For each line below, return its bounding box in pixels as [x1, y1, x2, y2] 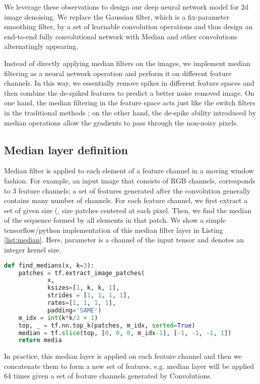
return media [18, 337, 62, 344]
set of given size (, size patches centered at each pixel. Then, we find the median [4, 205, 252, 215]
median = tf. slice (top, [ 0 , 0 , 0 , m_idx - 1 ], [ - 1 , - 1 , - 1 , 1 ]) [18, 329, 232, 337]
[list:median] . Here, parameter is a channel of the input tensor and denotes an [4, 234, 244, 245]
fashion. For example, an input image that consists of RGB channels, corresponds [4, 175, 255, 185]
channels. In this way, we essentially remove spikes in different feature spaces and [4, 78, 254, 88]
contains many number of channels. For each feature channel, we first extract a [4, 195, 248, 206]
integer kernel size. [4, 244, 61, 255]
